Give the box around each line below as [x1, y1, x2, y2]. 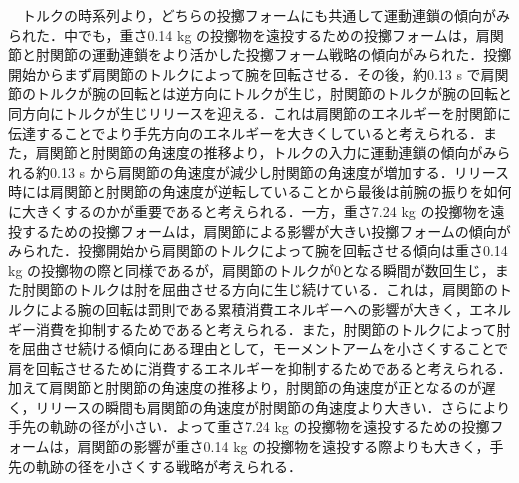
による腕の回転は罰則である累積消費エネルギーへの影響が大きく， [35, 298, 470, 319]
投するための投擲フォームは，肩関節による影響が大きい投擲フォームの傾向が [8, 220, 511, 241]
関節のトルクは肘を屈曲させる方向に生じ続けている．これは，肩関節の [35, 279, 498, 300]
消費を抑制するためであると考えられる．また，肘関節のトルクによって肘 [35, 318, 511, 339]
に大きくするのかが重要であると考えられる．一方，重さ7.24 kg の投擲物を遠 [8, 200, 505, 221]
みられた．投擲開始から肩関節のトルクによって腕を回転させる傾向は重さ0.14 [8, 240, 508, 261]
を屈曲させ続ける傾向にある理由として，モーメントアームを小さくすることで [8, 338, 509, 359]
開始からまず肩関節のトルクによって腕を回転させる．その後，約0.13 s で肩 [8, 63, 495, 84]
